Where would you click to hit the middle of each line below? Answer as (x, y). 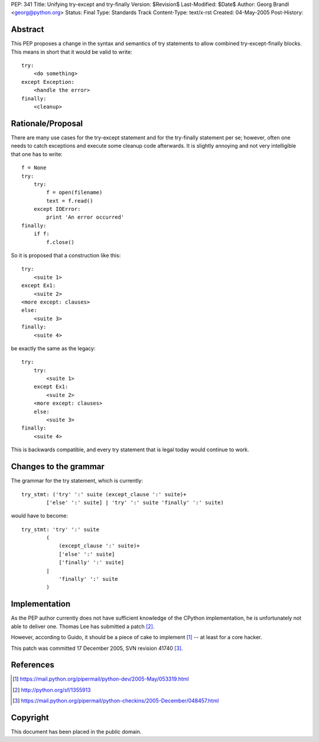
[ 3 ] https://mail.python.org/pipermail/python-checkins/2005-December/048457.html (116, 701)
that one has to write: (37, 154)
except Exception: (48, 82)
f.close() (61, 242)
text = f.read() (70, 201)
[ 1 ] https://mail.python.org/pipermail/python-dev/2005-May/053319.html (101, 679)
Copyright (30, 717)
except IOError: (57, 209)
